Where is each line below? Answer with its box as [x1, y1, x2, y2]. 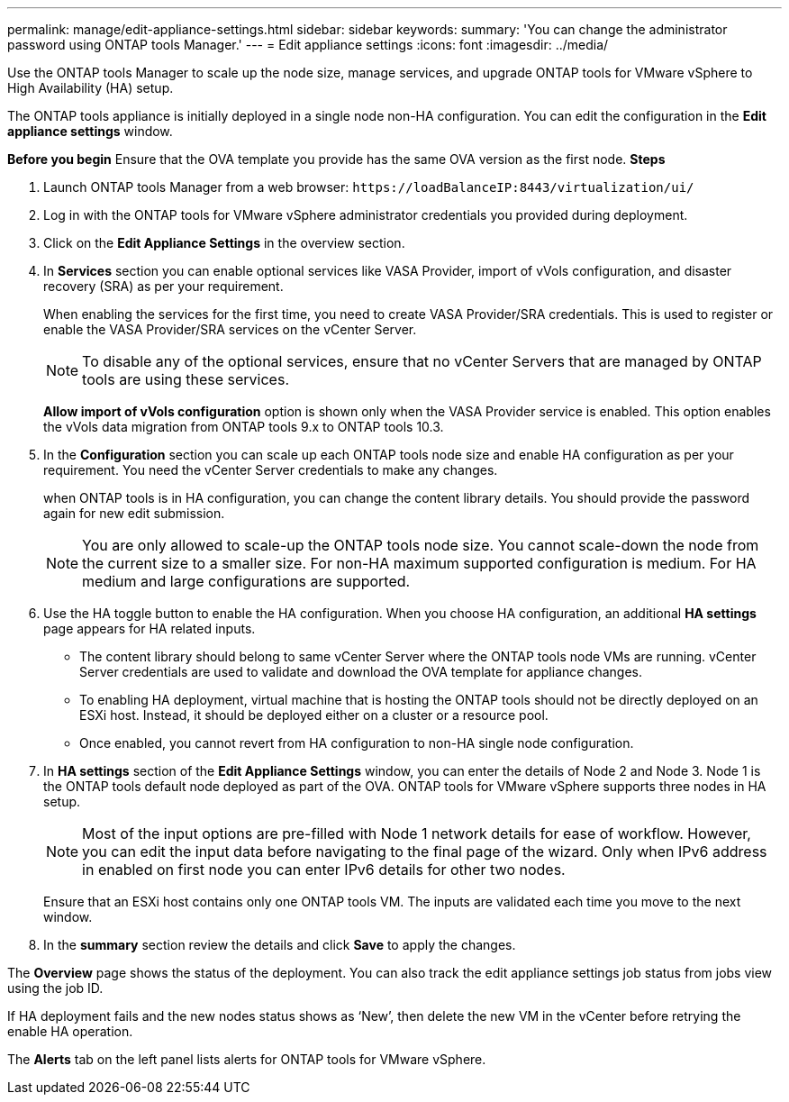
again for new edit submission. [43, 505, 225, 521]
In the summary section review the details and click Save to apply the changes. [43, 937, 516, 952]
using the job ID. [7, 980, 104, 996]
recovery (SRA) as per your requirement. [43, 278, 284, 294]
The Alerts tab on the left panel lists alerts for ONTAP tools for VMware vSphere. [7, 1052, 486, 1067]
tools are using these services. [82, 370, 289, 388]
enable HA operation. [7, 1024, 133, 1039]
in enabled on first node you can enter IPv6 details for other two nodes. [82, 861, 566, 879]
